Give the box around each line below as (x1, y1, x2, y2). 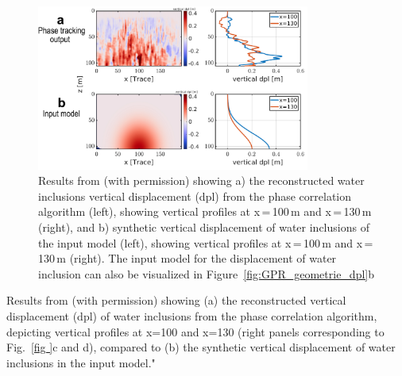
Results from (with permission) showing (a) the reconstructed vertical (6, 292, 346, 309)
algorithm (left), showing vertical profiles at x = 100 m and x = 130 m (38, 203, 372, 220)
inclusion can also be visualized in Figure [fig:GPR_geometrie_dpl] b (38, 265, 375, 282)
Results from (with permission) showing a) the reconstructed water (38, 172, 365, 189)
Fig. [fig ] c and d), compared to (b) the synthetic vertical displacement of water (6, 339, 396, 355)
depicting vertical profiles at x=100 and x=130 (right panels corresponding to (6, 323, 385, 340)
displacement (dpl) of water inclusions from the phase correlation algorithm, (6, 308, 377, 324)
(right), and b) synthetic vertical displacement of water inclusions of (38, 219, 369, 236)
